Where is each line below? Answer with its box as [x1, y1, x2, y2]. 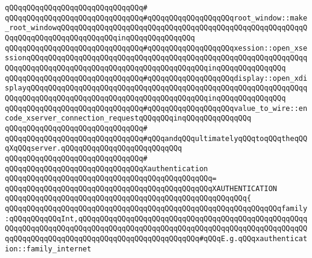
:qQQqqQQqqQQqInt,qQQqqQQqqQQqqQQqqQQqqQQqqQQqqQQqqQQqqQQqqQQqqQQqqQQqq [5, 214, 308, 223]
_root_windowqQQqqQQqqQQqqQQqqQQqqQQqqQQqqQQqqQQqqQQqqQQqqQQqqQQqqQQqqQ [5, 24, 308, 33]
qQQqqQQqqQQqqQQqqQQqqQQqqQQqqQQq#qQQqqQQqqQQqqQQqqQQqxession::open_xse [5, 43, 308, 52]
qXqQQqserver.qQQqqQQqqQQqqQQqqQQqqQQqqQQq [5, 144, 182, 153]
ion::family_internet [5, 244, 92, 253]
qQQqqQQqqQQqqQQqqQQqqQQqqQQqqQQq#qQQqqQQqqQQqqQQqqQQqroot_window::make [5, 13, 308, 22]
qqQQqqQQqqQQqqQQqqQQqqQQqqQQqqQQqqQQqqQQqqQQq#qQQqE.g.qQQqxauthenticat [5, 234, 308, 244]
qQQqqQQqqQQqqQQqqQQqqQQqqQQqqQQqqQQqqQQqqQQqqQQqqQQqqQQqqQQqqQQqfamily [5, 204, 308, 213]
